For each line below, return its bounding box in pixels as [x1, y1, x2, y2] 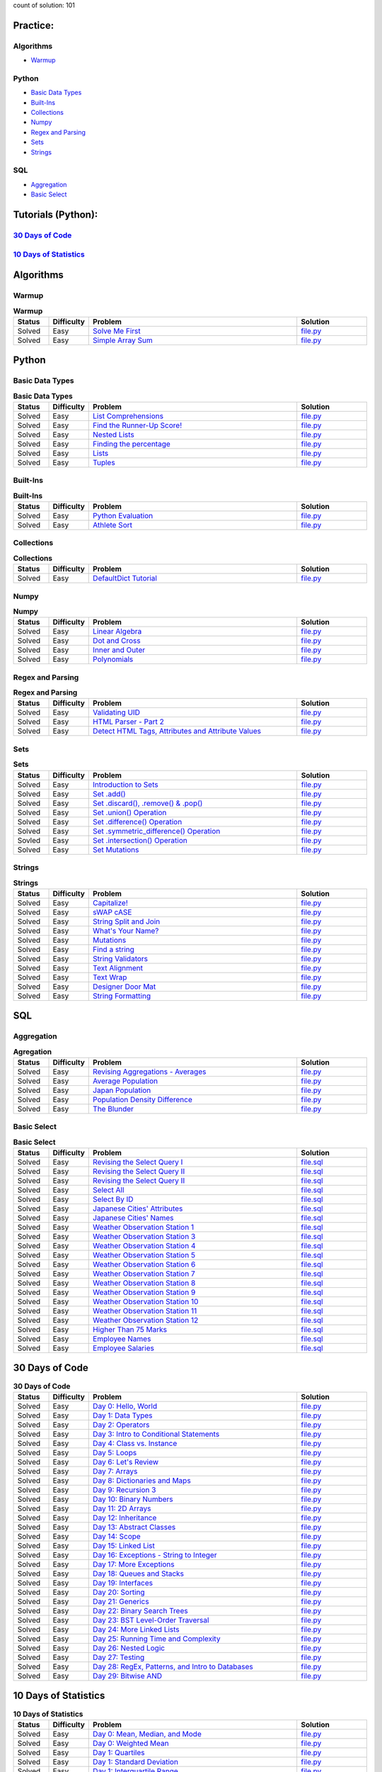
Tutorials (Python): [13, 208, 98, 220]
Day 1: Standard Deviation [93, 1756, 178, 1766]
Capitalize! [93, 897, 128, 907]
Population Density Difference [93, 1094, 192, 1104]
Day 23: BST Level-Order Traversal [93, 1615, 209, 1625]
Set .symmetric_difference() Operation [93, 826, 221, 836]
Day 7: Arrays [93, 1466, 138, 1476]
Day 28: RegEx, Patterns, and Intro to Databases [93, 1661, 254, 1671]
